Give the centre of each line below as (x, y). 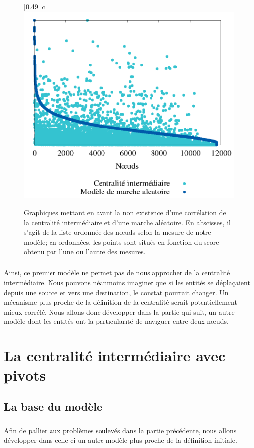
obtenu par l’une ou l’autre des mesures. (85, 251)
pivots (25, 375)
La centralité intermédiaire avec (115, 355)
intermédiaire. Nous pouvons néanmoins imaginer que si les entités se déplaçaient (127, 282)
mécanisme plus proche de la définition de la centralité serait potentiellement (121, 302)
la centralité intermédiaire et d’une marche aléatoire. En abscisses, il (127, 222)
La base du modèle (53, 406)
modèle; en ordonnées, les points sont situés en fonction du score (122, 241)
